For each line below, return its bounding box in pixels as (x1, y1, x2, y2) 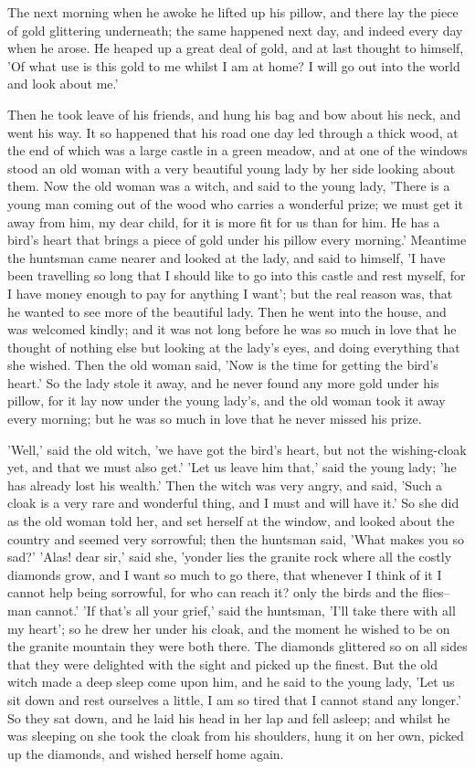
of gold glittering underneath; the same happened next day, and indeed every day (7, 20, 463, 39)
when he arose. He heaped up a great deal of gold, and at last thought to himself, (7, 38, 464, 58)
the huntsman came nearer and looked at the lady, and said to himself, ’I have (7, 248, 446, 267)
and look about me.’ (7, 74, 119, 93)
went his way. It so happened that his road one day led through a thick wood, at (7, 122, 459, 142)
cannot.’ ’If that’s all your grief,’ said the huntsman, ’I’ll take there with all (36, 601, 456, 619)
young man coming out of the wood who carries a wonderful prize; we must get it (7, 194, 463, 213)
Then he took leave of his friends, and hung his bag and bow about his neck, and (7, 104, 461, 123)
